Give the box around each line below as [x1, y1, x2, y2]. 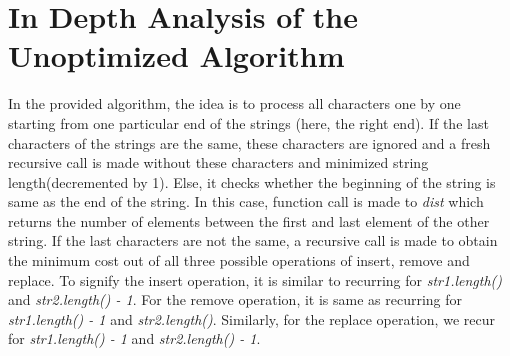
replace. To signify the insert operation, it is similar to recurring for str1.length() [8, 269, 503, 290]
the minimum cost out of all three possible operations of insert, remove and [8, 250, 470, 271]
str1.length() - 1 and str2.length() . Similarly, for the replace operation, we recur [8, 308, 495, 329]
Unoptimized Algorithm [8, 35, 345, 76]
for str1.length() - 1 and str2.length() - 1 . [8, 328, 261, 349]
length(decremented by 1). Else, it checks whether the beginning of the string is [8, 171, 496, 192]
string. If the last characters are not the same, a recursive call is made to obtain [8, 230, 498, 251]
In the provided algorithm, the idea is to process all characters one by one [8, 93, 461, 114]
